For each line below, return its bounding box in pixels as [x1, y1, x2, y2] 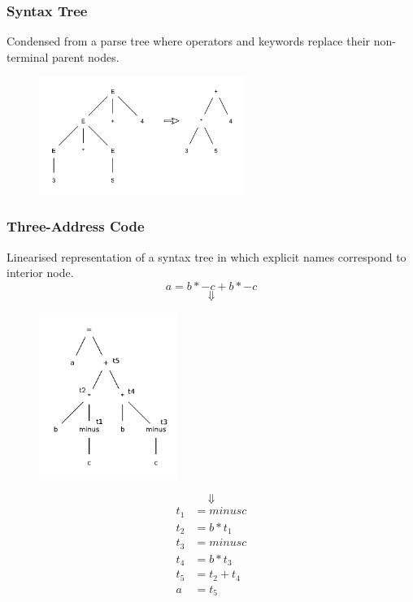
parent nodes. [52, 48, 120, 65]
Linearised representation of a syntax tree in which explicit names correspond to [7, 248, 406, 265]
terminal [7, 48, 49, 65]
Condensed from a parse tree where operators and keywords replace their [7, 32, 371, 50]
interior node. [7, 264, 74, 281]
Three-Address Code [7, 216, 145, 236]
